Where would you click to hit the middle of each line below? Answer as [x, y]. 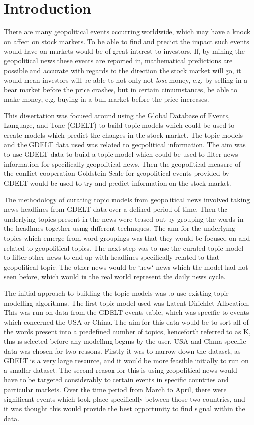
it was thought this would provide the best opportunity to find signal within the [125, 409]
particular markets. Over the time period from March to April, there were [115, 389]
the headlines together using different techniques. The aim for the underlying [120, 228]
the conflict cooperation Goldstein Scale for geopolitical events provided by [117, 173]
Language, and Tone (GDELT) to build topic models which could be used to [119, 125]
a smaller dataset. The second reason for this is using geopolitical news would [121, 370]
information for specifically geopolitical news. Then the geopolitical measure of [122, 163]
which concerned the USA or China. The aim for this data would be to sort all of [126, 322]
